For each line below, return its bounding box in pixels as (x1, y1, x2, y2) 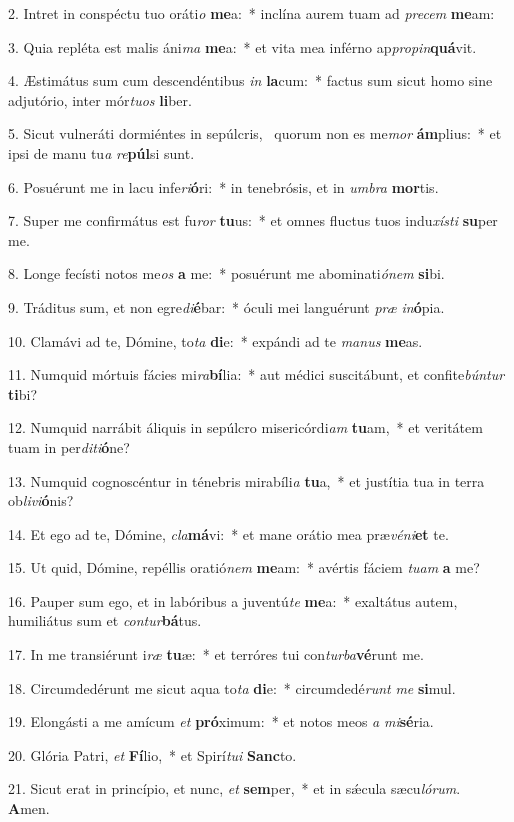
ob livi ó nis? (8, 490, 74, 511)
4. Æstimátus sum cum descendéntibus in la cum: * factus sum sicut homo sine (8, 70, 493, 91)
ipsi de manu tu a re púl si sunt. (8, 142, 195, 163)
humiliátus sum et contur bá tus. (8, 610, 202, 631)
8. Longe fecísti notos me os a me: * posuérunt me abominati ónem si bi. (8, 263, 445, 284)
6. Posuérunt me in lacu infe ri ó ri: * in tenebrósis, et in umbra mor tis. (8, 176, 439, 197)
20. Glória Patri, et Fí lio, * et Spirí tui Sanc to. (8, 744, 297, 765)
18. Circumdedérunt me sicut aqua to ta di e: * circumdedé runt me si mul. (8, 677, 456, 698)
